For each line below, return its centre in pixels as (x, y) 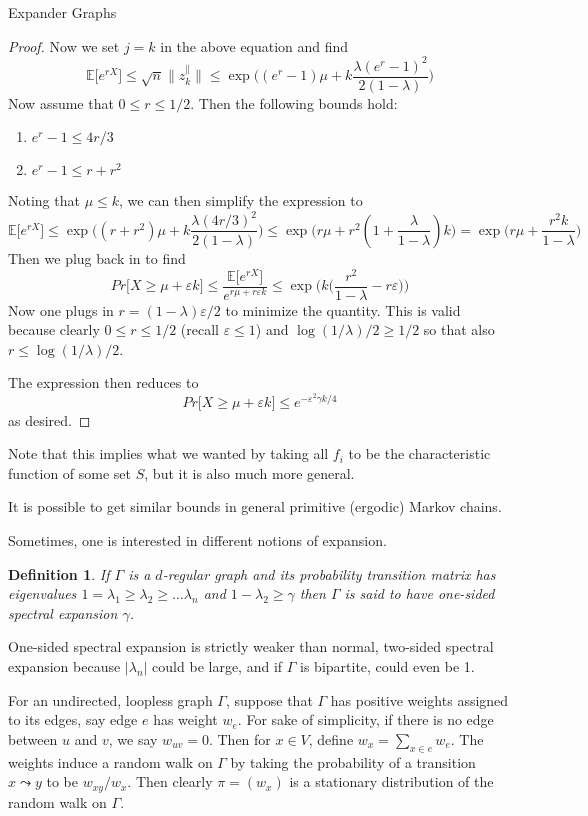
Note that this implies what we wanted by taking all (168, 453)
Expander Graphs (62, 12)
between (33, 738)
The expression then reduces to (103, 382)
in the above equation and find (254, 45)
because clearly (54, 329)
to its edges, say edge (73, 719)
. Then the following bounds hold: (294, 102)
